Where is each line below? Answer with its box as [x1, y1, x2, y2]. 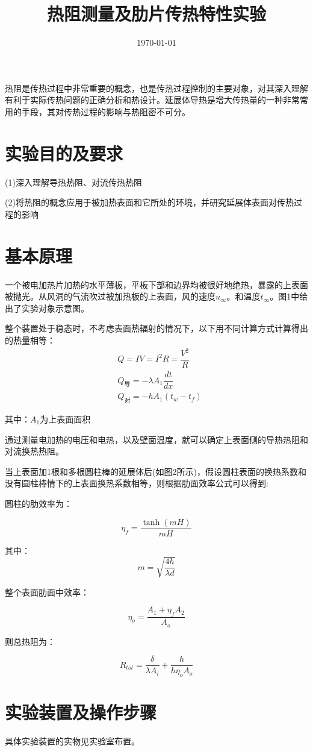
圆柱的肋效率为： [5, 497, 72, 509]
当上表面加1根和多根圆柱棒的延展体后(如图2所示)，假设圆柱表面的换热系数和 [5, 465, 306, 477]
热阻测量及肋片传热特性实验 [46, 1, 266, 26]
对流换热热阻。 [5, 445, 64, 457]
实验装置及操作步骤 [5, 700, 157, 724]
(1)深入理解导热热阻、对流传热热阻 [5, 175, 142, 188]
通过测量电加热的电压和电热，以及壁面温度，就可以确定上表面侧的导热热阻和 [5, 433, 308, 445]
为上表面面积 [40, 413, 91, 426]
